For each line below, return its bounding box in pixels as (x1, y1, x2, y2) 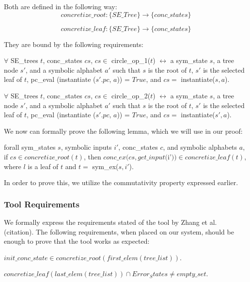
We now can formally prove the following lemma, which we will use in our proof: (4, 125, 243, 136)
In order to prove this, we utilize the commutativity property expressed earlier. (4, 177, 238, 188)
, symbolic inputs (61, 142, 112, 152)
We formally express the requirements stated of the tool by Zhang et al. (4, 217, 217, 227)
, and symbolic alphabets (163, 142, 237, 152)
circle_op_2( (111, 90, 151, 100)
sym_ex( (92, 161, 119, 171)
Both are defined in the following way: (4, 1, 117, 11)
